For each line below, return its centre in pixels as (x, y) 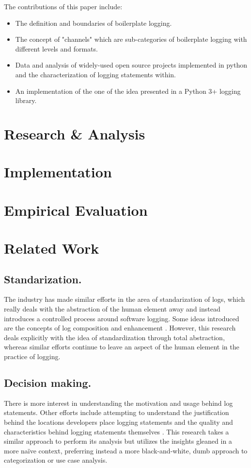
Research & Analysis (75, 133)
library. (26, 100)
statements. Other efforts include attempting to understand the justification (117, 412)
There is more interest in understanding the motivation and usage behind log (118, 403)
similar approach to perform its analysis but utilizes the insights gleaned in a (118, 441)
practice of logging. (32, 356)
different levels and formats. (56, 48)
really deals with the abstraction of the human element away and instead (112, 309)
